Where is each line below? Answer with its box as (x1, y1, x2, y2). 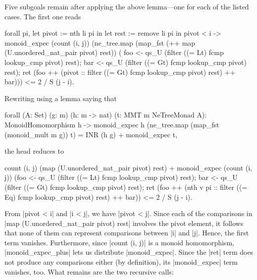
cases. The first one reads (4, 11, 81, 21)
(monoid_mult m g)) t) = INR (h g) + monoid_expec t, (4, 129, 178, 139)
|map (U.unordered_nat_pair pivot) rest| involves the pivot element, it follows (4, 218, 244, 228)
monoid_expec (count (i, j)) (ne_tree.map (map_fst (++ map (4, 37, 196, 48)
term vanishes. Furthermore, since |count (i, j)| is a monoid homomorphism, (4, 237, 234, 247)
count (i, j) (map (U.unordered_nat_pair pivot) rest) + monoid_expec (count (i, (4, 162, 253, 172)
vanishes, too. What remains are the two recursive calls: (4, 266, 174, 277)
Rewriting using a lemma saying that (4, 93, 117, 103)
